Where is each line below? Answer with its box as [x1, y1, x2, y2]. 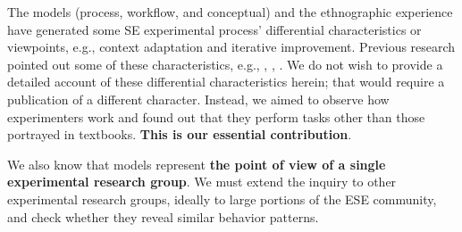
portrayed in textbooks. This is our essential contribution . [7, 125, 352, 144]
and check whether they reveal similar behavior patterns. [7, 207, 319, 226]
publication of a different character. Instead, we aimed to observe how [7, 89, 390, 108]
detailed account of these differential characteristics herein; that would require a [7, 72, 445, 91]
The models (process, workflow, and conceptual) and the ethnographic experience [7, 3, 453, 21]
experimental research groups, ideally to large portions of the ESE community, [7, 189, 437, 208]
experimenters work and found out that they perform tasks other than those [7, 107, 425, 126]
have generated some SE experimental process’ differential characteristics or [7, 20, 422, 38]
